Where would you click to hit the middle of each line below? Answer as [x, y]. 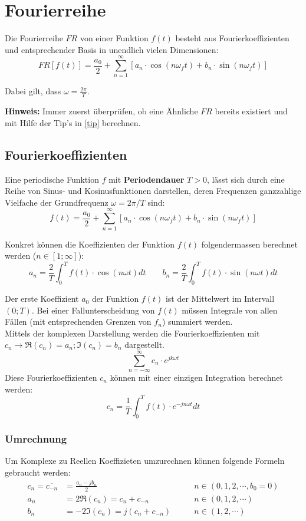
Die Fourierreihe [34, 38]
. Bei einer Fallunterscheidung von [93, 310]
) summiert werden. [197, 321]
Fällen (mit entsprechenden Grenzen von [78, 321]
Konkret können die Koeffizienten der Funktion [90, 244]
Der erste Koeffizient [42, 299]
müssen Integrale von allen [230, 310]
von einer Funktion [114, 38]
